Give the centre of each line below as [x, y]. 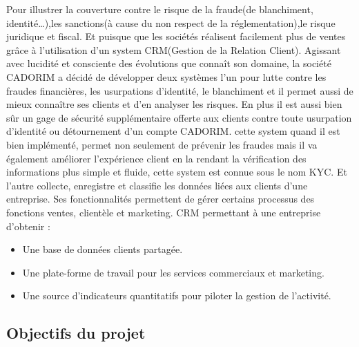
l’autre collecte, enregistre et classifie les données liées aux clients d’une [157, 185]
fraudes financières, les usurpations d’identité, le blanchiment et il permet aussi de [180, 90]
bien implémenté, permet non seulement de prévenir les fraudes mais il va [162, 144]
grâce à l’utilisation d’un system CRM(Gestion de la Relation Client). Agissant [174, 49]
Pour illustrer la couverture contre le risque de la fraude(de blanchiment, [160, 9]
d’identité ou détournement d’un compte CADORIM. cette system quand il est [173, 131]
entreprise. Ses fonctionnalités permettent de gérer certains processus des [161, 199]
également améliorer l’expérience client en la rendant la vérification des [156, 158]
